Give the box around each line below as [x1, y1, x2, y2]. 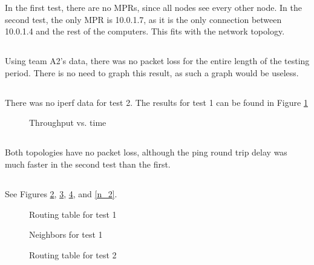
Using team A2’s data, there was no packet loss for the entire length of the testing [5, 54, 310, 67]
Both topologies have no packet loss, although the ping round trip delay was [5, 146, 287, 159]
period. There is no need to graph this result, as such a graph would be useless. [5, 66, 299, 79]
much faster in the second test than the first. [5, 157, 171, 170]
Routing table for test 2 [29, 248, 117, 261]
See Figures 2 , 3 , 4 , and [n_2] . [5, 187, 117, 200]
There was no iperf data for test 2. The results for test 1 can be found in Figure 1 [5, 96, 308, 108]
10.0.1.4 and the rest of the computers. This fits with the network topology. [5, 25, 285, 38]
